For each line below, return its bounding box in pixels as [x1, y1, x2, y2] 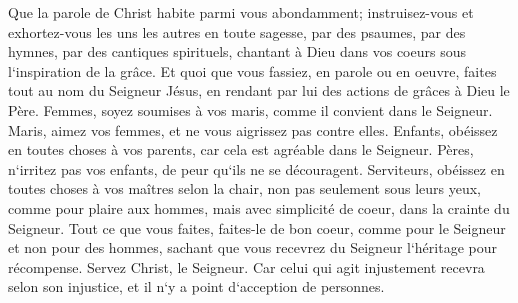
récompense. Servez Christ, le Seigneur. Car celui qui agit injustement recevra [8, 256, 485, 277]
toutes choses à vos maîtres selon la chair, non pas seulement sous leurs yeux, [8, 178, 481, 199]
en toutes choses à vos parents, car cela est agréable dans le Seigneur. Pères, [8, 139, 474, 160]
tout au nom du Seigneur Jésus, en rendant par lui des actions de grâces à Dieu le [8, 80, 510, 101]
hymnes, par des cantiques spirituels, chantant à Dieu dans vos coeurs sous [8, 41, 466, 62]
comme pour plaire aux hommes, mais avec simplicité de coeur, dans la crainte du [8, 197, 510, 218]
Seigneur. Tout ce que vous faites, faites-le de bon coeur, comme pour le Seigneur [8, 217, 506, 238]
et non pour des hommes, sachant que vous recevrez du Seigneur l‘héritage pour [8, 237, 497, 258]
